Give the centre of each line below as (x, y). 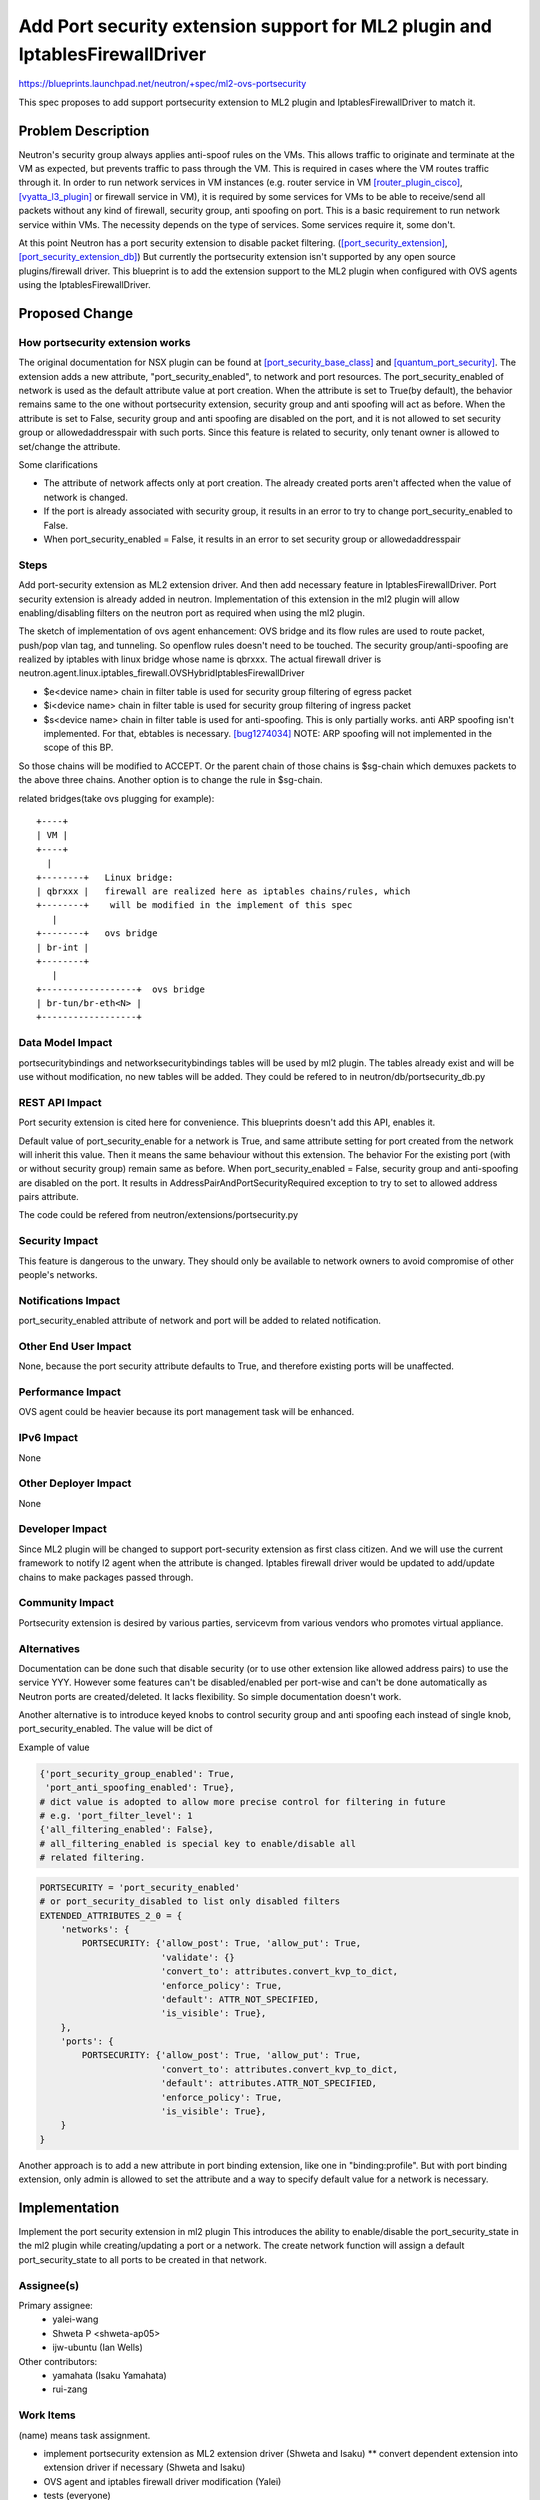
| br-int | (63, 947)
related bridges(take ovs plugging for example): (116, 798)
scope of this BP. (78, 747)
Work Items (47, 2415)
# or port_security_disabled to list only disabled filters (190, 1901)
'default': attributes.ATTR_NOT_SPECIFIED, (269, 2083)
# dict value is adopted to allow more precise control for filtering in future (242, 1801)
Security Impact (58, 1241)
